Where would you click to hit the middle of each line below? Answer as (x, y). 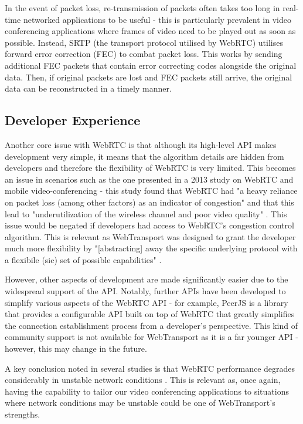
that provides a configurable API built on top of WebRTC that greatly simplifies (150, 314)
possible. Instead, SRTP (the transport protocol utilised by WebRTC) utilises (144, 42)
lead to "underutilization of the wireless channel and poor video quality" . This (146, 213)
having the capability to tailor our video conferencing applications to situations (147, 391)
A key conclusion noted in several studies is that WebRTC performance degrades (150, 368)
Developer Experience (73, 120)
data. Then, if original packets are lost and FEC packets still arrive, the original (149, 77)
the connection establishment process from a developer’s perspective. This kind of (151, 325)
